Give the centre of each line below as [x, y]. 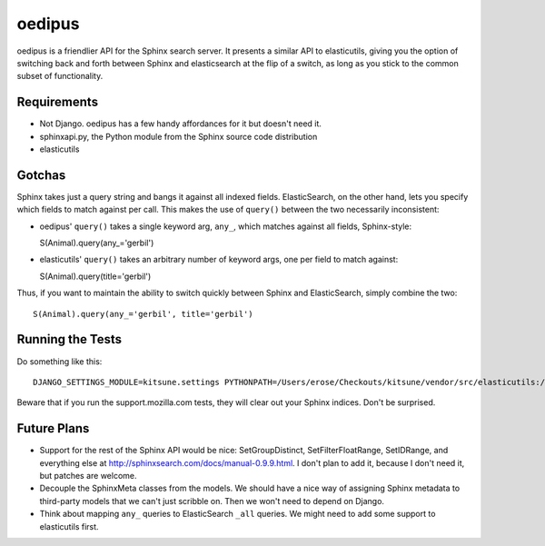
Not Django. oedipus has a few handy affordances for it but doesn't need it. [181, 124]
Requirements [58, 102]
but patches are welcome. [88, 476]
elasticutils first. [69, 526]
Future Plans [53, 428]
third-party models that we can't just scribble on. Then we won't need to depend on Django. [212, 501]
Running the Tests [69, 339]
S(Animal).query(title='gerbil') [95, 276]
